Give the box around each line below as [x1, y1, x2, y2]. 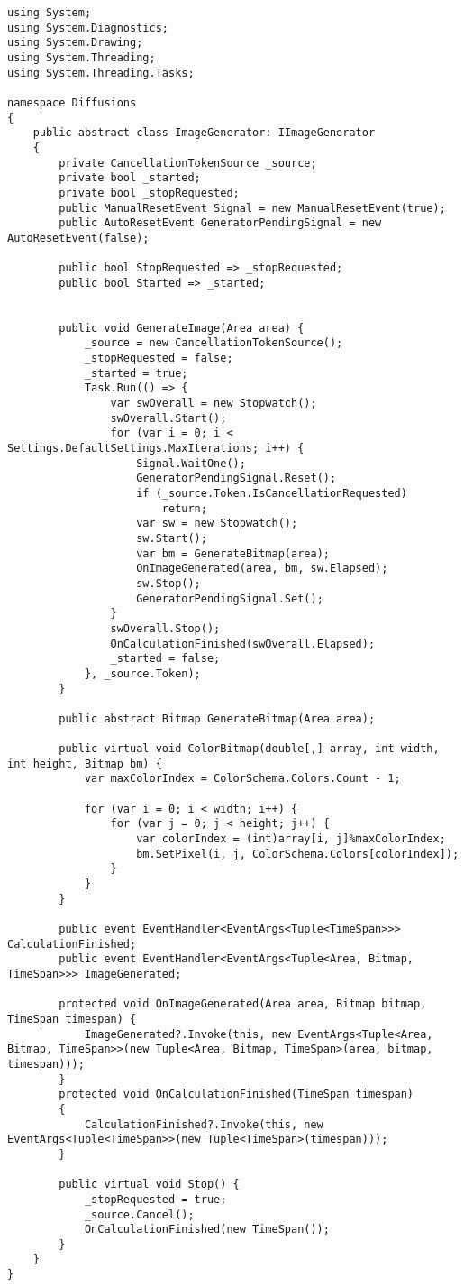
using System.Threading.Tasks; [7, 66, 195, 79]
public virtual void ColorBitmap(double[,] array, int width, [59, 742, 440, 756]
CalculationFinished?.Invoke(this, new [84, 1117, 323, 1131]
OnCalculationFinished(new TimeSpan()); [84, 1223, 330, 1236]
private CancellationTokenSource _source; [59, 156, 317, 170]
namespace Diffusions [7, 96, 137, 109]
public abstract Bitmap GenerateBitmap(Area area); [59, 712, 376, 725]
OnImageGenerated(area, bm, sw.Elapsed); [136, 562, 388, 575]
